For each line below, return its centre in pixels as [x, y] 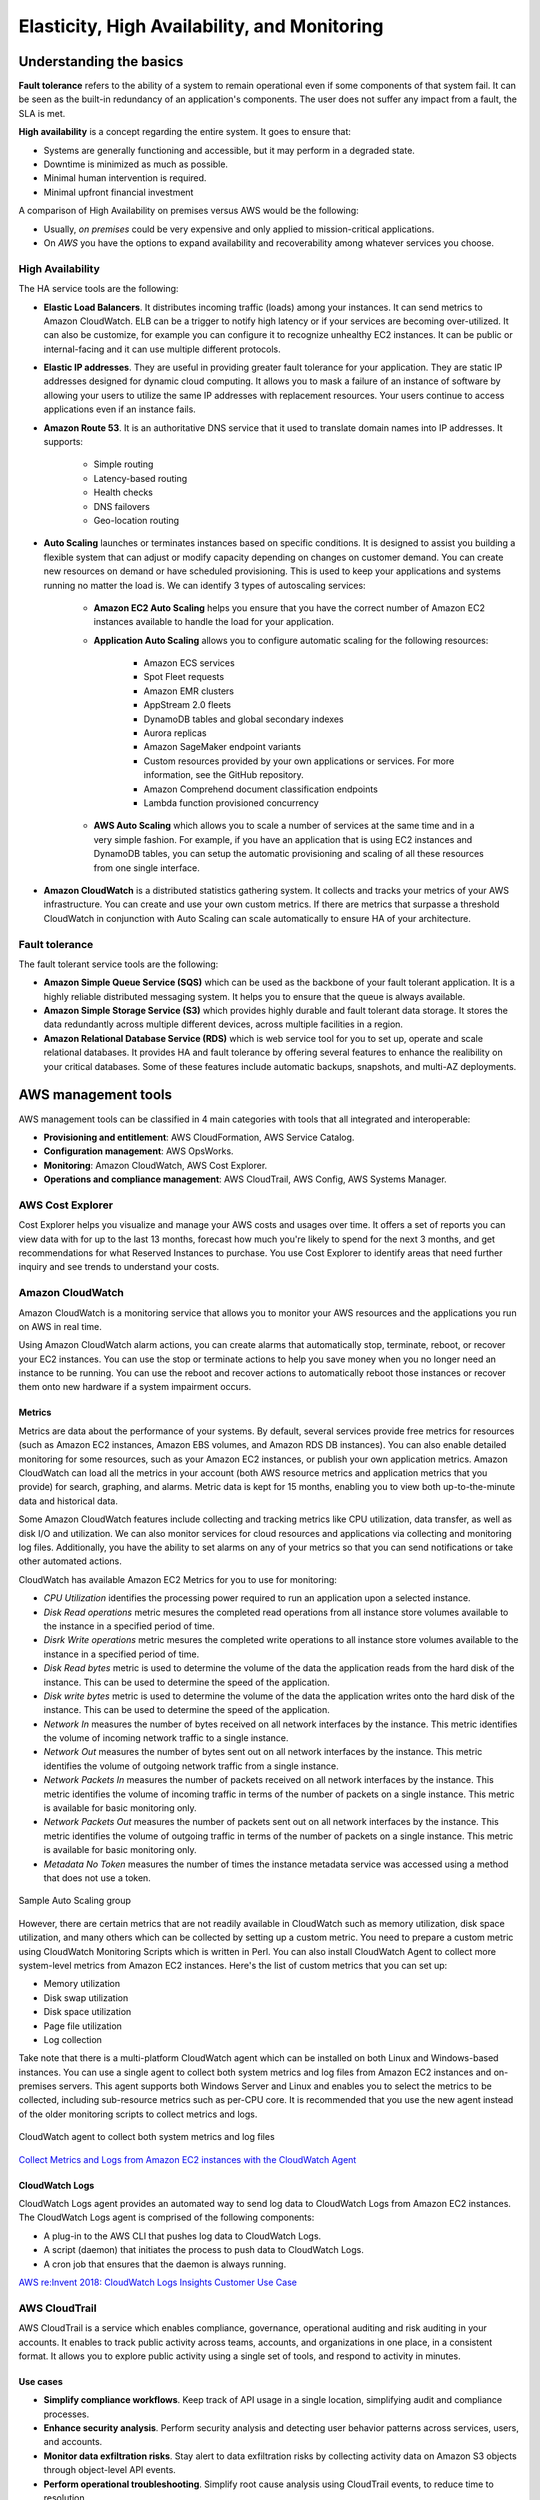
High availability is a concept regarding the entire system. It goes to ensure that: [185, 132]
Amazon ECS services [189, 663]
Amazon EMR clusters [189, 691]
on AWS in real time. [60, 1326]
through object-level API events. [110, 2470]
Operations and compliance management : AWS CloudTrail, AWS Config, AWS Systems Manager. [245, 1179]
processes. [66, 2414]
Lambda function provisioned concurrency [231, 803]
